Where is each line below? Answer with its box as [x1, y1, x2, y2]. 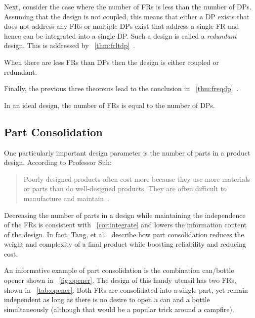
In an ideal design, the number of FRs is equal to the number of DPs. [4, 100, 215, 110]
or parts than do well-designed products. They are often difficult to [23, 183, 227, 194]
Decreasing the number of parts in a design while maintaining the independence [4, 210, 246, 220]
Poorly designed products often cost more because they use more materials [23, 173, 250, 184]
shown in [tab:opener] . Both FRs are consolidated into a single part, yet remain [4, 284, 248, 295]
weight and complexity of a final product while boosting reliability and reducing [4, 239, 246, 249]
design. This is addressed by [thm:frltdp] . [4, 40, 135, 51]
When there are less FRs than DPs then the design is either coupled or [4, 56, 219, 67]
